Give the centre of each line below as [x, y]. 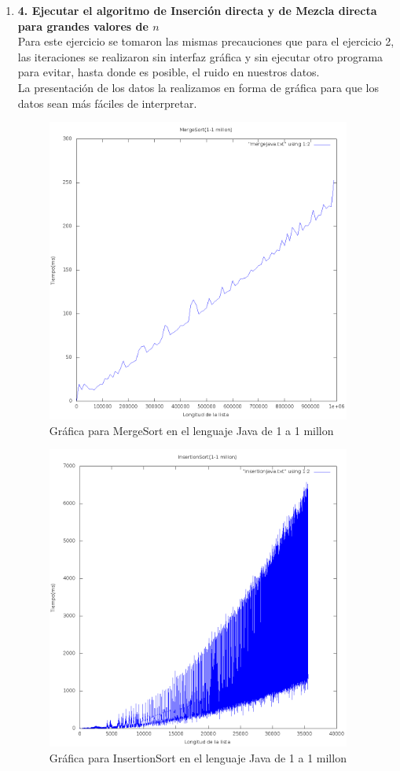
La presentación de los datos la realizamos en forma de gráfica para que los [198, 87]
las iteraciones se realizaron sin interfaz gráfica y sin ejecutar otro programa [200, 56]
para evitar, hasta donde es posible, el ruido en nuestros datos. [169, 72]
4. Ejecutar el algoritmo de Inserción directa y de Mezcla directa [197, 10]
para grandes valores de [83, 26]
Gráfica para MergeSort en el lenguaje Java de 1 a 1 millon [191, 430]
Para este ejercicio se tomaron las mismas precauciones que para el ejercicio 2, [206, 41]
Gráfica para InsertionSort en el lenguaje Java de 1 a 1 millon [198, 757]
